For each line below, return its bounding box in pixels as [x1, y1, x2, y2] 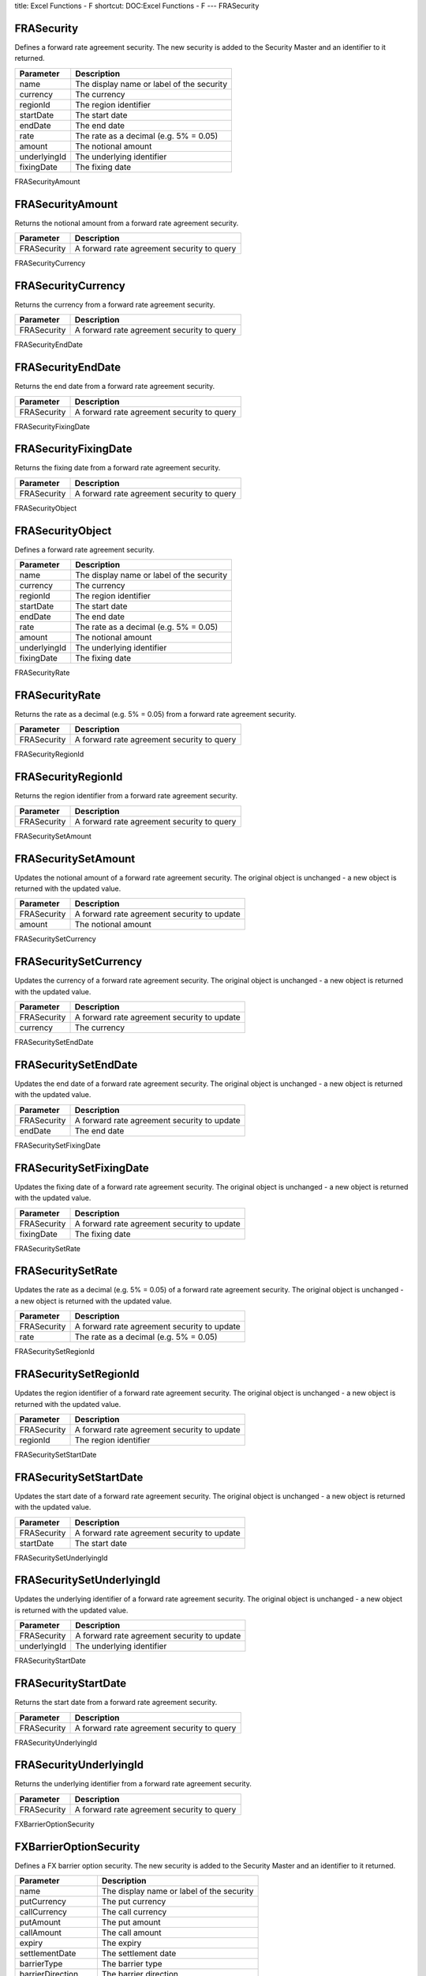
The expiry [101, 1937, 142, 1948]
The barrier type [101, 1959, 163, 1970]
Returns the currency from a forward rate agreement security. [14, 300, 216, 309]
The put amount [101, 1917, 161, 1928]
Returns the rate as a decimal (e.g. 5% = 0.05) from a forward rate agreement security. [14, 710, 297, 719]
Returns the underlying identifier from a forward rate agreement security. [14, 1779, 252, 1789]
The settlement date [101, 1948, 177, 1959]
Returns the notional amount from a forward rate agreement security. [14, 218, 239, 228]
